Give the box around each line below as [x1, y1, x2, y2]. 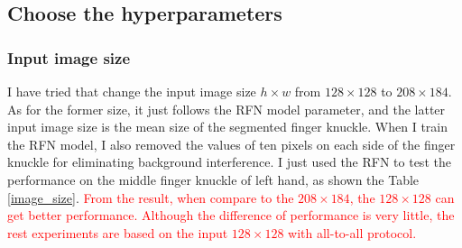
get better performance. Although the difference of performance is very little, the [7, 206, 455, 225]
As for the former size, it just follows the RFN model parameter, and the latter [7, 99, 446, 118]
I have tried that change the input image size [7, 82, 256, 100]
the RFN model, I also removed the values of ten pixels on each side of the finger [7, 134, 456, 153]
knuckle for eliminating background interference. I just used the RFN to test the [7, 152, 451, 171]
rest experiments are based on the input [7, 223, 228, 242]
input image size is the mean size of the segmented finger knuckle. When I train [7, 117, 448, 136]
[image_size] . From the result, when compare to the [7, 188, 294, 207]
